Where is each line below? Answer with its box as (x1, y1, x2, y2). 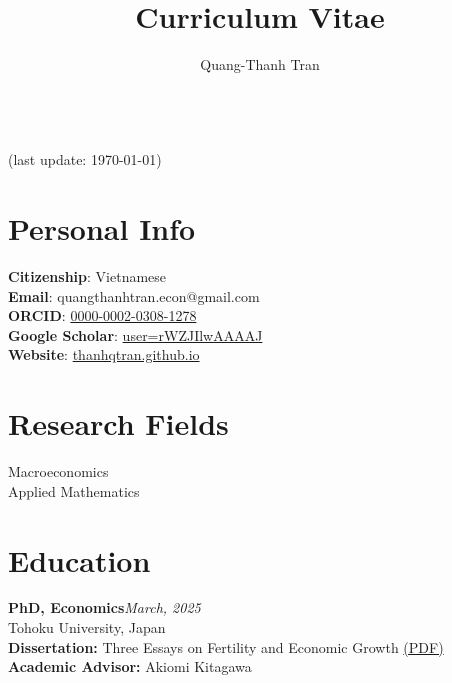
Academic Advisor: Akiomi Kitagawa (8, 656, 252, 677)
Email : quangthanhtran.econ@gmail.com (8, 285, 260, 306)
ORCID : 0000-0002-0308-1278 (8, 305, 197, 326)
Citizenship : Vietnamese (8, 266, 167, 287)
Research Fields (8, 403, 229, 444)
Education (8, 539, 151, 580)
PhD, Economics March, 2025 (8, 597, 201, 618)
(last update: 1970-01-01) (8, 149, 162, 170)
